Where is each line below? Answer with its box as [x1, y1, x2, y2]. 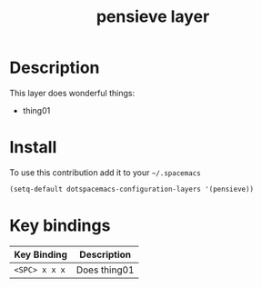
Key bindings [9, 215, 111, 235]
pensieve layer [96, 6, 210, 27]
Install [9, 137, 57, 158]
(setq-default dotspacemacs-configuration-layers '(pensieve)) [9, 184, 255, 194]
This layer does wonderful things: [9, 87, 135, 98]
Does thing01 [76, 263, 135, 276]
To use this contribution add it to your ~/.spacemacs [9, 166, 202, 178]
